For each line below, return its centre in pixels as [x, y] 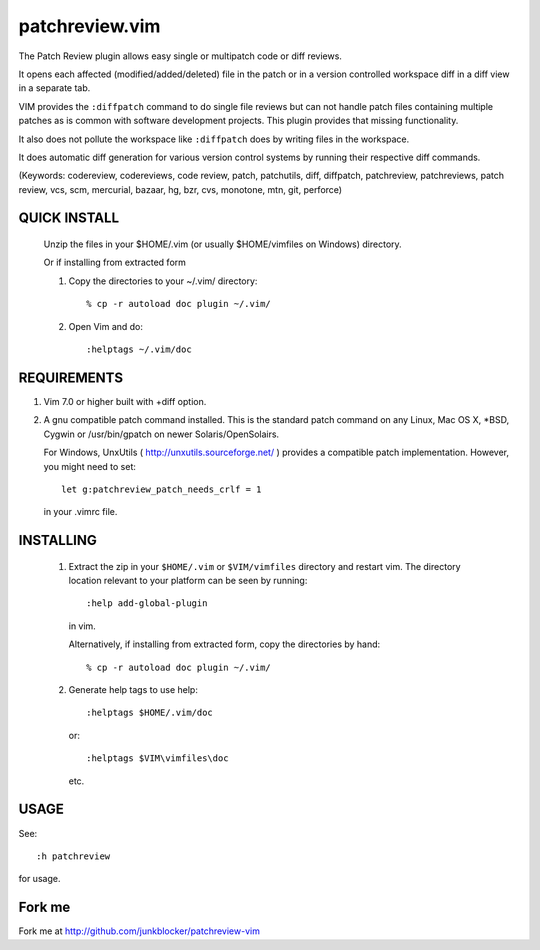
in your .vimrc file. [80, 512]
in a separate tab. [54, 88]
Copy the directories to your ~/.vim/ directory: [163, 281]
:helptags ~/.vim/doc [139, 349]
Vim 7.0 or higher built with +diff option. [125, 401]
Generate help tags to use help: [133, 690]
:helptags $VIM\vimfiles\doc [157, 758]
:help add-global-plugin [147, 603]
